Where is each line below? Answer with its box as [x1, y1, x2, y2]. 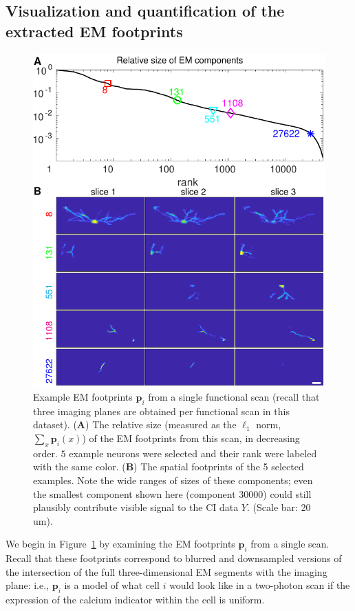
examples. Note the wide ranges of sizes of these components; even [33, 472, 313, 487]
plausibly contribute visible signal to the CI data [33, 500, 239, 514]
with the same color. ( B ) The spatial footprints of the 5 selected [33, 459, 304, 474]
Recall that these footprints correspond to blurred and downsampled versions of [6, 551, 342, 565]
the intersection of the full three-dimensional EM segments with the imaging [6, 564, 327, 579]
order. [33, 445, 58, 460]
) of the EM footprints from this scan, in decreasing [82, 430, 300, 445]
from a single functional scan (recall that [148, 389, 320, 403]
